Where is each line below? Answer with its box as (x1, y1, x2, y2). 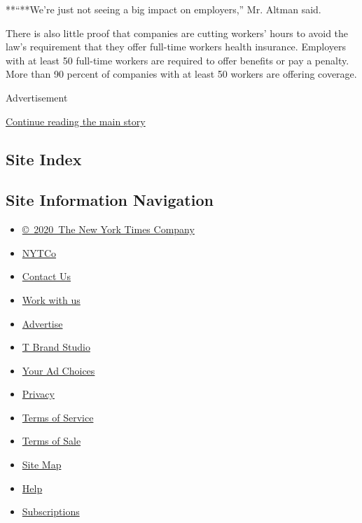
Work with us (22, 292, 81, 307)
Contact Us (22, 269, 71, 284)
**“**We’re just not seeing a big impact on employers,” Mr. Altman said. (6, 2, 321, 16)
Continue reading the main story (6, 113, 146, 128)
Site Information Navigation (6, 189, 214, 211)
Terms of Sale (22, 433, 81, 448)
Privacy (22, 386, 55, 401)
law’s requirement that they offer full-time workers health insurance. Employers (6, 39, 347, 54)
